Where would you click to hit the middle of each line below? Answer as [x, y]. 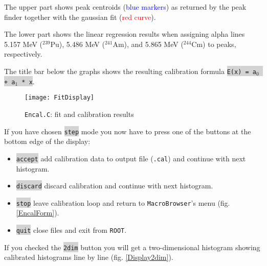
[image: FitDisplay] [60, 98]
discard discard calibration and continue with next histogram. [115, 186]
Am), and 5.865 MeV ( [148, 44]
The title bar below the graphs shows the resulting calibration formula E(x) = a [130, 71]
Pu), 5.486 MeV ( [77, 44]
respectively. [23, 54]
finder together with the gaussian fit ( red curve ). [80, 17]
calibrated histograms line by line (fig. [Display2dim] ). [89, 257]
